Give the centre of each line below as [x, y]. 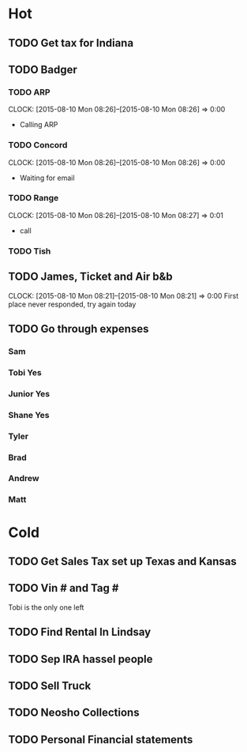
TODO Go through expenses [79, 329]
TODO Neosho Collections [74, 713]
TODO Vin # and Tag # [64, 588]
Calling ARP [39, 125]
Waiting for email [47, 178]
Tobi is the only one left [46, 607]
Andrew [24, 479]
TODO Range [34, 198]
